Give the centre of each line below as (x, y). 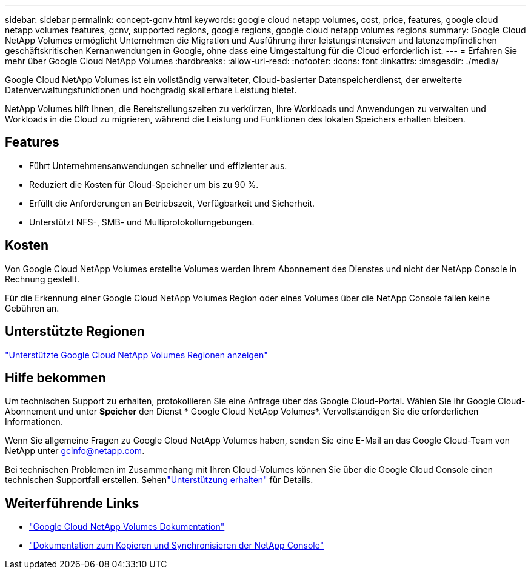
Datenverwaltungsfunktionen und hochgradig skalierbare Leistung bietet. (151, 90)
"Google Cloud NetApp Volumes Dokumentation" (127, 527)
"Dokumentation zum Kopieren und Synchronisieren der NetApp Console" (177, 546)
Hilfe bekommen (55, 378)
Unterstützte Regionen (75, 332)
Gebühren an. (32, 308)
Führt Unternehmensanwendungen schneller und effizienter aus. (158, 165)
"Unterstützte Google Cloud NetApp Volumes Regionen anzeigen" (136, 355)
